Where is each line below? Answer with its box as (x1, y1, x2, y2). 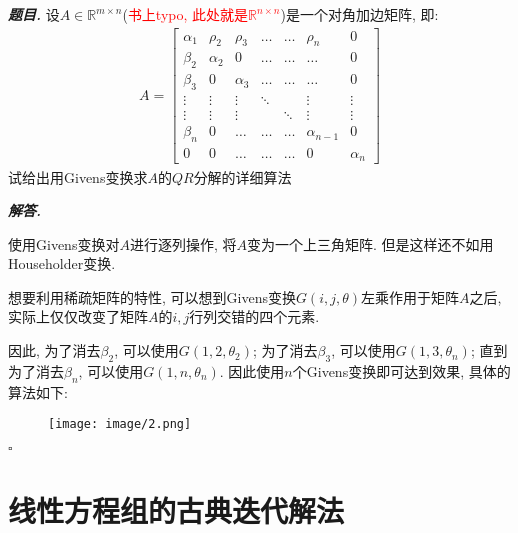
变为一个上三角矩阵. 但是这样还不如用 (246, 233, 494, 254)
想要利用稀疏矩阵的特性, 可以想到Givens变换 (8, 286, 296, 307)
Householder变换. (8, 253, 116, 274)
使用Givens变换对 (8, 233, 120, 254)
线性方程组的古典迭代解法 (8, 490, 345, 531)
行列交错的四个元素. (189, 306, 320, 327)
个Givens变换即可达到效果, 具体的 (292, 360, 511, 381)
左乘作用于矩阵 (361, 286, 460, 307)
